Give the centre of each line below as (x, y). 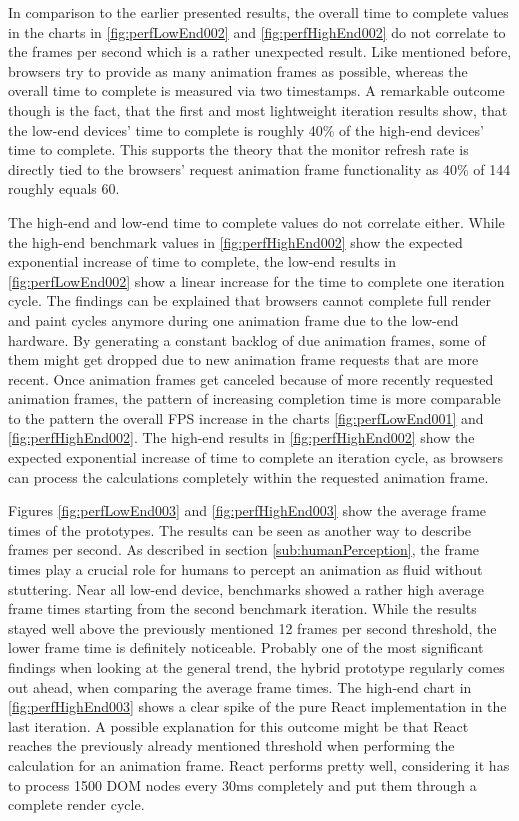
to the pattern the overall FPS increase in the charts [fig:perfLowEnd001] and (246, 417)
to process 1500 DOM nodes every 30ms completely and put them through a (242, 784)
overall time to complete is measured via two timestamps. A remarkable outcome (256, 90)
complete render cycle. (76, 804)
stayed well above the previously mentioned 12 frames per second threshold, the (252, 627)
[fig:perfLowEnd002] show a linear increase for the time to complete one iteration (256, 280)
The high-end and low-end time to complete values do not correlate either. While (256, 221)
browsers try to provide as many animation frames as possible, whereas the (238, 70)
